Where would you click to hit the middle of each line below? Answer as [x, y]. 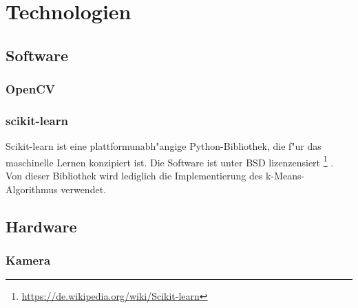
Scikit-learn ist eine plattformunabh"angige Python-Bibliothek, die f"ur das [164, 146]
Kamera [28, 260]
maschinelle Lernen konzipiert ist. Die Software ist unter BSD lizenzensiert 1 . [170, 161]
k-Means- [285, 176]
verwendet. [83, 189]
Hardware [41, 226]
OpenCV [30, 89]
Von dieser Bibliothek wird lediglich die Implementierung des [134, 176]
